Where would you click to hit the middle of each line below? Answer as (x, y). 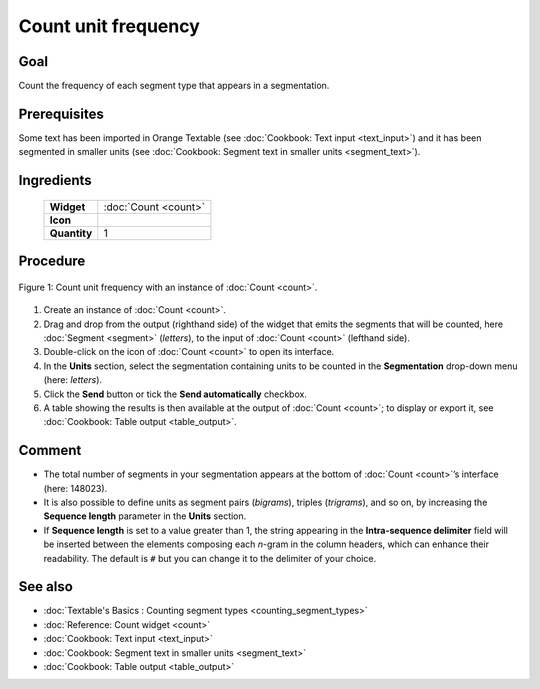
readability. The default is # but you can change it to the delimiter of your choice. (210, 558)
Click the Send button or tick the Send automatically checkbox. (175, 394)
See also (46, 586)
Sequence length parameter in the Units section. (145, 516)
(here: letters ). (73, 380)
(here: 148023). (75, 488)
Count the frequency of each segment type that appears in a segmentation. (174, 86)
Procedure (52, 261)
